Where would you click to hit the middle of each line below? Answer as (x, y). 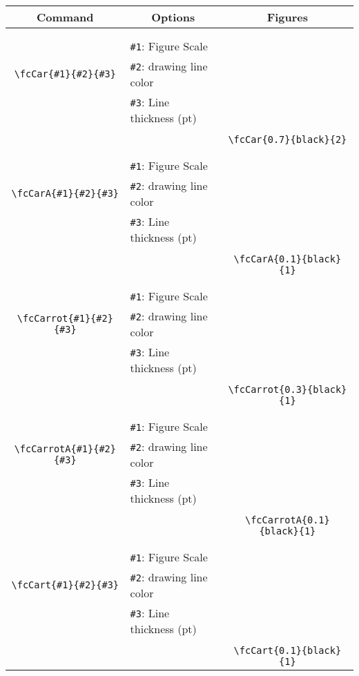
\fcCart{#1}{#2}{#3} (65, 585)
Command (65, 17)
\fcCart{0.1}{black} (288, 650)
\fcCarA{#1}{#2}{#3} (65, 193)
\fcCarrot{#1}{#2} (65, 318)
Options (173, 17)
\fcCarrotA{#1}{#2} (65, 449)
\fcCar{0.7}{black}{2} (288, 139)
